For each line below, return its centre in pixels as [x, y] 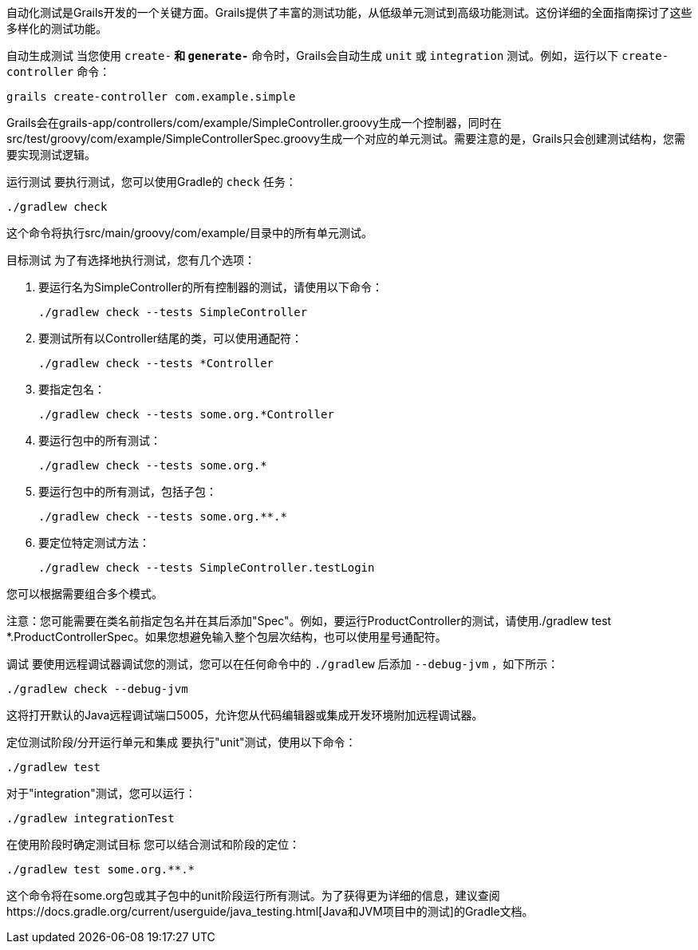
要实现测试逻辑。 [51, 154]
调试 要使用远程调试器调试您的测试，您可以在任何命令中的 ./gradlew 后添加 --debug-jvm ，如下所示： [283, 664]
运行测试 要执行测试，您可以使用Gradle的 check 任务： [152, 182]
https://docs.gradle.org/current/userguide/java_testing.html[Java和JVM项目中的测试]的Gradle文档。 [270, 911]
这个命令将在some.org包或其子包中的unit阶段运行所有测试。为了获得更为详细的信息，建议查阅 [253, 895]
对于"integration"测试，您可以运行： [101, 793]
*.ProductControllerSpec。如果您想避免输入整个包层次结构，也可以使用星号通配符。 [227, 637]
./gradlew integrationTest [91, 818]
